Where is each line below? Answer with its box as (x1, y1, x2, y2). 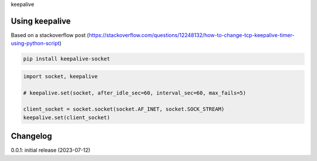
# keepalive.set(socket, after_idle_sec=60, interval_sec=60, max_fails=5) (23, 89, 247, 96)
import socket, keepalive (23, 73, 98, 79)
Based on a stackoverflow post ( (11, 31, 89, 38)
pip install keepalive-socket (23, 56, 110, 62)
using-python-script (11, 40, 60, 47)
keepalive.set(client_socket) (23, 114, 110, 120)
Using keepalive (11, 16, 71, 26)
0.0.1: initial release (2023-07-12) (11, 147, 90, 154)
